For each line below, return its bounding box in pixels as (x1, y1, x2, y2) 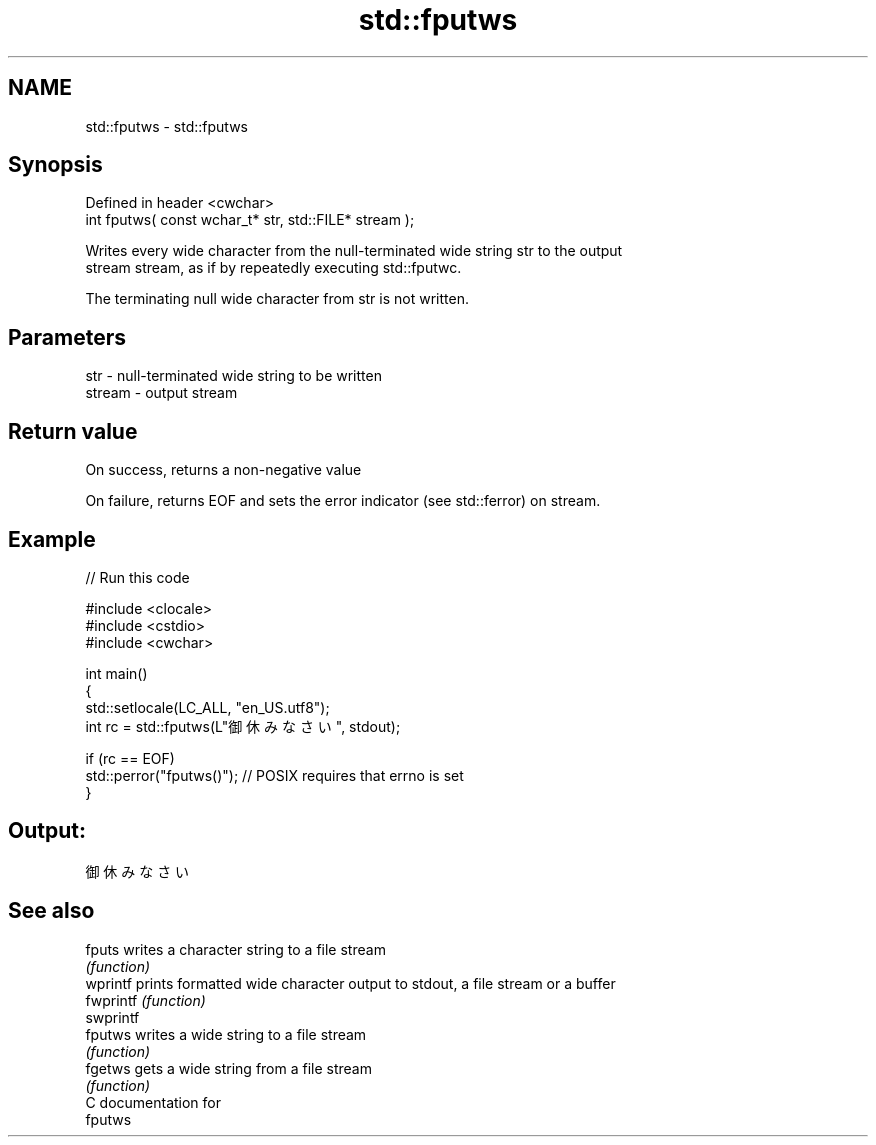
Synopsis (8, 152, 103, 178)
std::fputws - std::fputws (85, 117, 248, 135)
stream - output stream (85, 384, 238, 402)
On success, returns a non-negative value (85, 461, 362, 479)
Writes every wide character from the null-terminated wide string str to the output (85, 242, 623, 260)
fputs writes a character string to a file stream (85, 940, 386, 958)
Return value (8, 418, 138, 444)
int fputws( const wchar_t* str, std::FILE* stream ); (85, 211, 415, 229)
